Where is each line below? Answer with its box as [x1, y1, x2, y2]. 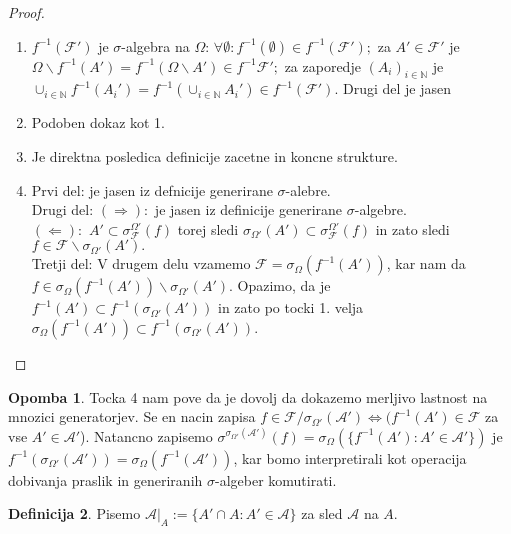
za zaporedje [284, 55, 361, 76]
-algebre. [354, 199, 407, 220]
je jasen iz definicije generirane [154, 199, 343, 220]
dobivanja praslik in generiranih [8, 469, 203, 490]
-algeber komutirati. [214, 469, 337, 490]
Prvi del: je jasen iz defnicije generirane [31, 179, 273, 200]
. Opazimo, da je [229, 275, 331, 296]
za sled [301, 503, 343, 524]
